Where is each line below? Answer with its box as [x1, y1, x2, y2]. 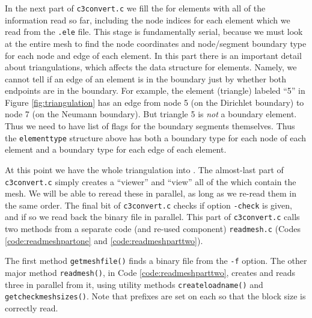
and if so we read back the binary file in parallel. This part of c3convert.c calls [5, 210, 300, 223]
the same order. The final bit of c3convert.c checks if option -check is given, [5, 198, 292, 211]
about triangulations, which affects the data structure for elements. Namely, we [5, 61, 297, 73]
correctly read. [5, 301, 58, 314]
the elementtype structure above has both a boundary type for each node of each [5, 131, 307, 144]
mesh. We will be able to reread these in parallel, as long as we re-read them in [5, 187, 297, 200]
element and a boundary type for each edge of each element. [5, 143, 227, 156]
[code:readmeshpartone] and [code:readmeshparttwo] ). [5, 234, 203, 246]
